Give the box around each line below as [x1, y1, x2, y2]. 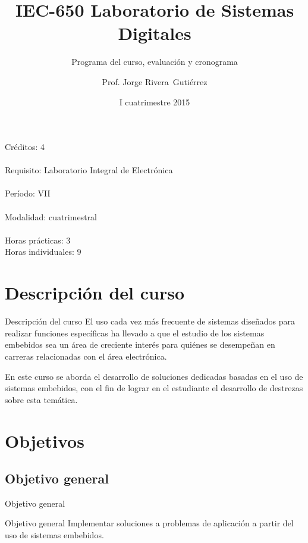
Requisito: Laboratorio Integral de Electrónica [5, 164, 173, 176]
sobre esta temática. [5, 393, 78, 405]
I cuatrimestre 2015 [119, 95, 190, 108]
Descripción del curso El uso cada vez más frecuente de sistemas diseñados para [5, 315, 296, 327]
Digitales [118, 21, 191, 45]
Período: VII [5, 187, 51, 199]
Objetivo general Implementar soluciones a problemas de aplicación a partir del [5, 517, 294, 529]
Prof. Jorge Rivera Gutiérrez [102, 75, 208, 88]
